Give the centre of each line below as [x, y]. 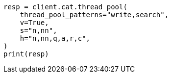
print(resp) [26, 54]
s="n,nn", [38, 30]
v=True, [34, 23]
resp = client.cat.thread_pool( [65, 7]
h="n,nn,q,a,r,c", [55, 38]
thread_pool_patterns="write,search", [94, 15]
